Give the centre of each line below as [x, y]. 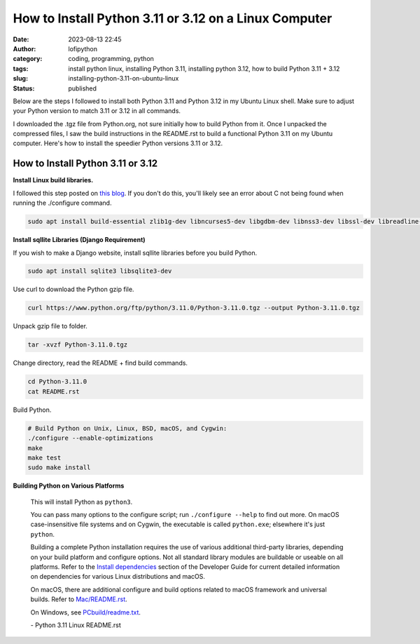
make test [44, 457]
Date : [21, 39]
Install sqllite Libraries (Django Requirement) [79, 240]
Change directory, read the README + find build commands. [100, 363]
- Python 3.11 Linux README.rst [76, 625]
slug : [20, 79]
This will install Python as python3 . [82, 502]
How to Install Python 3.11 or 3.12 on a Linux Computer [173, 18]
